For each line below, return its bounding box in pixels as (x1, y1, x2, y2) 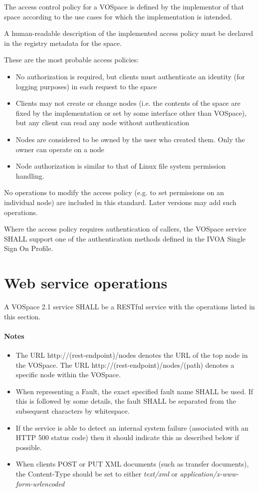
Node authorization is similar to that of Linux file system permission (15, 161, 226, 171)
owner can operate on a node (15, 144, 104, 154)
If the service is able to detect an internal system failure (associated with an (15, 422, 249, 433)
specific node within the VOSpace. (15, 369, 121, 380)
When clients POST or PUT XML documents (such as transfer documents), (15, 459, 249, 469)
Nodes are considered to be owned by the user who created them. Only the (15, 134, 245, 144)
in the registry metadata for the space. (4, 37, 122, 48)
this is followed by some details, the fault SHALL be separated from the (15, 396, 236, 406)
